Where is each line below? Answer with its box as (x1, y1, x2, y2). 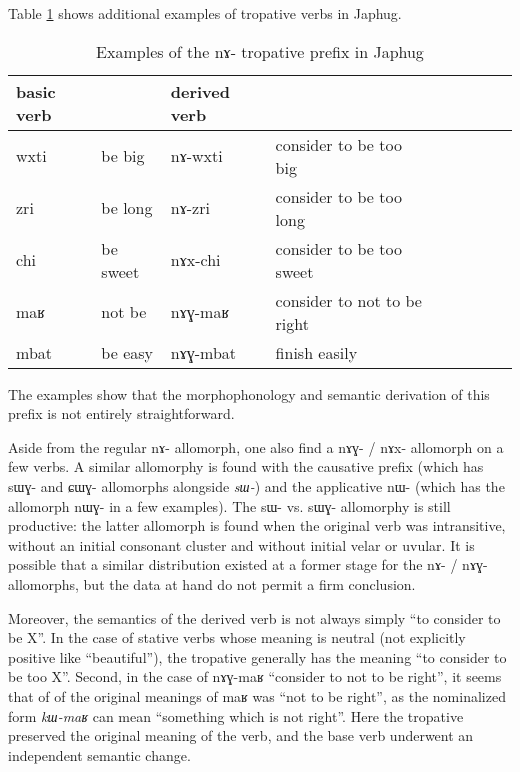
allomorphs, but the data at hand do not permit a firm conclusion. (8, 573, 416, 594)
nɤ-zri (170, 196, 210, 220)
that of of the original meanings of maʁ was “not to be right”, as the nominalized (8, 685, 506, 706)
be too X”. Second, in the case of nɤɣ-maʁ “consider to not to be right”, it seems (8, 666, 502, 687)
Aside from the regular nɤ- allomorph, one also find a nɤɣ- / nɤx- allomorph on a (8, 436, 504, 457)
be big (101, 144, 145, 168)
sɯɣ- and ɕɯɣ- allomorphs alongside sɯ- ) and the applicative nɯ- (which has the (8, 475, 505, 496)
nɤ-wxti (170, 144, 223, 168)
